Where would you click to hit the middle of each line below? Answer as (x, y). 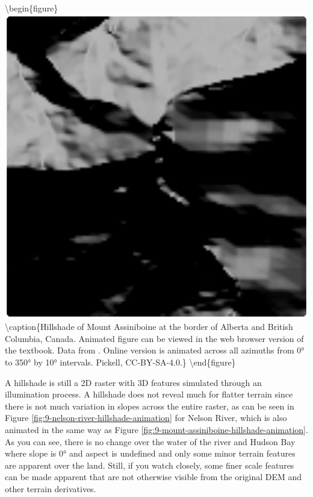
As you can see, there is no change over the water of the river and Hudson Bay (150, 441)
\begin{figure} (32, 8)
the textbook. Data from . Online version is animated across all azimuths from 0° (155, 350)
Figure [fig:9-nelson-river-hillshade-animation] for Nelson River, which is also (146, 418)
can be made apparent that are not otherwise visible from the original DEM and (153, 477)
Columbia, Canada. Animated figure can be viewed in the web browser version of (154, 338)
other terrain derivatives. (51, 488)
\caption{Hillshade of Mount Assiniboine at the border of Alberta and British (149, 327)
